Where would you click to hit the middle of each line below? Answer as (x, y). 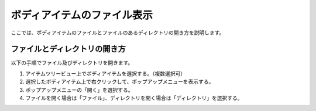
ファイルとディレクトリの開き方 (68, 49)
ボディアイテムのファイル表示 (82, 15)
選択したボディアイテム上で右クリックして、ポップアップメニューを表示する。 (120, 82)
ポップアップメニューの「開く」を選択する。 (79, 89)
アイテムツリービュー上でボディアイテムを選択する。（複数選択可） (106, 73)
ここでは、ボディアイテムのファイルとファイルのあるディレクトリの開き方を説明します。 (118, 33)
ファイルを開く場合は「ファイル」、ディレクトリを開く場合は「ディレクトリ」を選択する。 (134, 98)
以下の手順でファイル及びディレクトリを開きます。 (72, 63)
